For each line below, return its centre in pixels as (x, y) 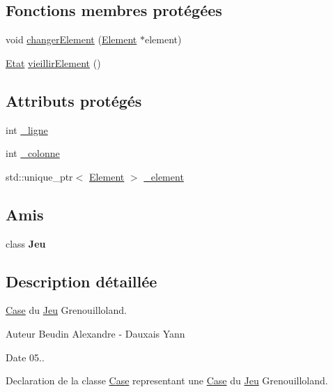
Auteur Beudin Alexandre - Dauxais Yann (95, 333)
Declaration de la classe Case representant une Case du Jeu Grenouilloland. (167, 380)
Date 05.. (25, 357)
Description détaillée (82, 281)
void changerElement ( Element (71, 39)
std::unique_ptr (39, 176)
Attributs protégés (74, 100)
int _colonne (33, 153)
